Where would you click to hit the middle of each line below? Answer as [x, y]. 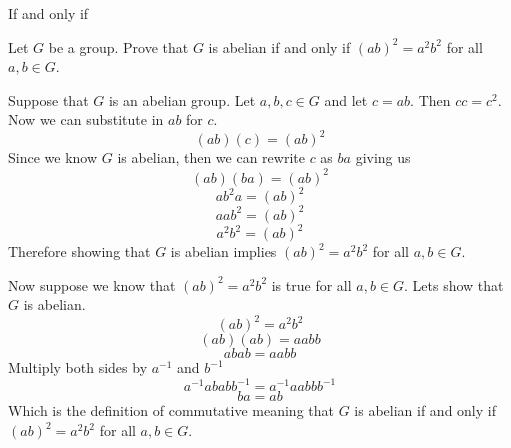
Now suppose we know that [92, 284]
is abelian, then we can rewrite [211, 157]
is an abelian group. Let [182, 99]
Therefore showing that [79, 251]
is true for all [311, 284]
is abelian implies [223, 251]
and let [346, 99]
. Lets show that [454, 284]
